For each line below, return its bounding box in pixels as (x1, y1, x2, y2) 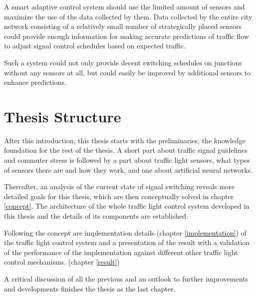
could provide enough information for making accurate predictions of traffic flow (4, 30, 249, 41)
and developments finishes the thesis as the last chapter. (4, 283, 176, 294)
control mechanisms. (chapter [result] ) (4, 257, 120, 267)
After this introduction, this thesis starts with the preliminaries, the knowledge (4, 135, 246, 145)
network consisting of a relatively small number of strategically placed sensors (4, 21, 242, 31)
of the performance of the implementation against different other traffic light (4, 247, 238, 257)
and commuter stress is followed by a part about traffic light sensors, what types (4, 155, 250, 165)
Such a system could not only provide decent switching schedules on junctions (4, 57, 242, 67)
